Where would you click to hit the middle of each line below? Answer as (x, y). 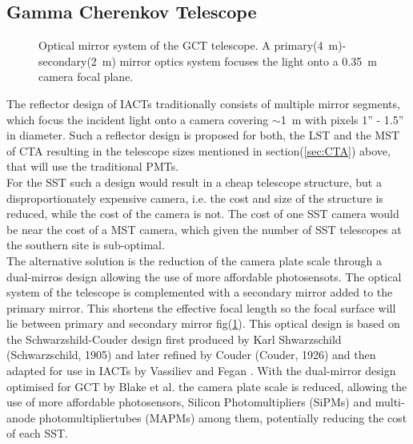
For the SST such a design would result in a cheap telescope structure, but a (194, 182)
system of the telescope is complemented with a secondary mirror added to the (200, 292)
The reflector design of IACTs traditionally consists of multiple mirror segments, (203, 103)
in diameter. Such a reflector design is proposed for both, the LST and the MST (203, 135)
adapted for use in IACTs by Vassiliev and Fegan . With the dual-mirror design (201, 371)
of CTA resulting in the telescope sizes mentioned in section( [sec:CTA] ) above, (198, 150)
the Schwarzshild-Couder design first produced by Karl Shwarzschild (174, 339)
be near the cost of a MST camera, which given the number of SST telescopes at (204, 229)
